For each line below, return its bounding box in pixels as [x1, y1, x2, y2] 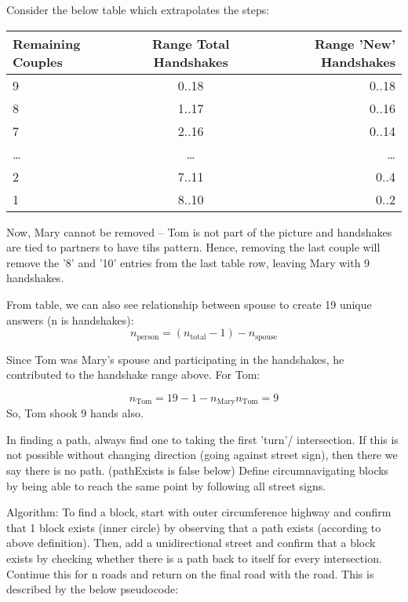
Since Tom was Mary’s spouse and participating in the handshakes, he [6, 351, 344, 367]
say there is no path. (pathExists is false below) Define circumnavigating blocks [6, 462, 389, 479]
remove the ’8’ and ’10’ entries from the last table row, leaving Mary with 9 [6, 254, 370, 270]
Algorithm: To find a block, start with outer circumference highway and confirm [6, 504, 392, 520]
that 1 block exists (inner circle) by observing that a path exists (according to [6, 519, 381, 535]
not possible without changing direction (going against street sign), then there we [6, 446, 398, 463]
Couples [13, 52, 63, 71]
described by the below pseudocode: [6, 581, 179, 597]
